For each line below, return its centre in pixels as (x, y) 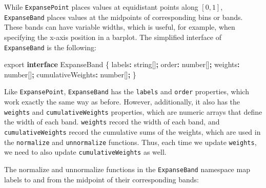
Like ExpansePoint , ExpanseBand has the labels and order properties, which (127, 91)
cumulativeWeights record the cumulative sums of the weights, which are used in (132, 131)
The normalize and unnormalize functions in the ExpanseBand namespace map (127, 169)
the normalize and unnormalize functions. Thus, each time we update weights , (130, 142)
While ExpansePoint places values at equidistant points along (101, 7)
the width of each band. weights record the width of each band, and (112, 122)
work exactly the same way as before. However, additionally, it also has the (122, 101)
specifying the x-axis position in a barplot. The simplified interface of (113, 37)
